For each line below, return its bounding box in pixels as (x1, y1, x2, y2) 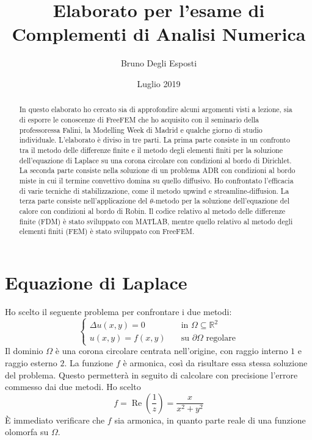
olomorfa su (5, 425, 49, 438)
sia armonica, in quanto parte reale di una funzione (114, 413, 306, 426)
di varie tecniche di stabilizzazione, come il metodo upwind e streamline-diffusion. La (19, 185, 289, 196)
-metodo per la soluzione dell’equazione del (153, 196, 289, 206)
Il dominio (5, 344, 43, 357)
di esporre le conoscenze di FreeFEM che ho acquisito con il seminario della (19, 114, 259, 124)
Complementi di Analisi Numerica (12, 21, 306, 46)
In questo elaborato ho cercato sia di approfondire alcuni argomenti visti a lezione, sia (19, 104, 292, 115)
